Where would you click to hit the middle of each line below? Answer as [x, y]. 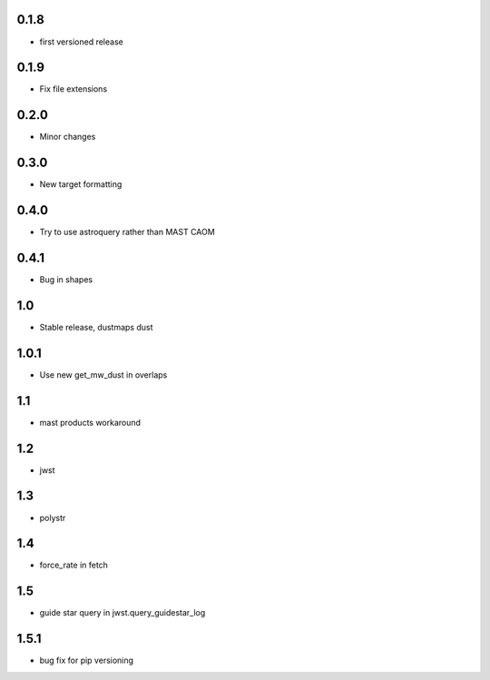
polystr [53, 517]
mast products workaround [90, 422]
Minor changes [68, 137]
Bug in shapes [66, 280]
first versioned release [82, 42]
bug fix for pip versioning [87, 660]
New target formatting [81, 184]
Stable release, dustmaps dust [96, 327]
